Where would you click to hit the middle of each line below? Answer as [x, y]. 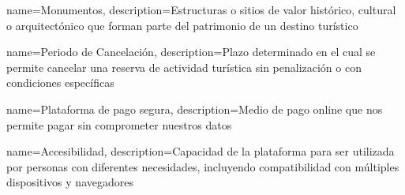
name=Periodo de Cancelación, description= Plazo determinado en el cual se [191, 52]
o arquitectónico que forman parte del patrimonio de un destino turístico [182, 25]
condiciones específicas [60, 82]
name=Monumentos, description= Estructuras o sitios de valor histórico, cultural [201, 9]
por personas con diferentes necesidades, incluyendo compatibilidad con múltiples [203, 166]
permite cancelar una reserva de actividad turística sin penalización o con [184, 67]
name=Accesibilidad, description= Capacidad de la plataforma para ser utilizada [201, 151]
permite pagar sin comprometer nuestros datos [119, 124]
